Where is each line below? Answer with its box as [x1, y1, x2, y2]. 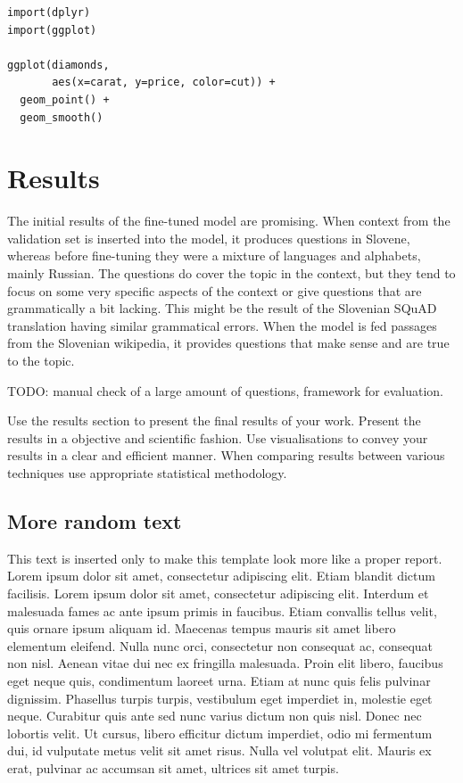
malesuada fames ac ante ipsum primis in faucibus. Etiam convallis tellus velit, [7, 601, 437, 620]
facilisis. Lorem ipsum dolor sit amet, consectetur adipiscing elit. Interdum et [7, 583, 429, 602]
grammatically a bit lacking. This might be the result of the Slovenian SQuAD [7, 299, 437, 317]
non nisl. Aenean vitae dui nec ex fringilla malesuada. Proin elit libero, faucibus [7, 654, 443, 672]
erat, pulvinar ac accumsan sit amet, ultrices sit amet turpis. [7, 758, 339, 777]
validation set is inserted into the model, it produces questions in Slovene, [7, 228, 410, 247]
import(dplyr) [7, 6, 91, 19]
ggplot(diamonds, [7, 58, 110, 71]
